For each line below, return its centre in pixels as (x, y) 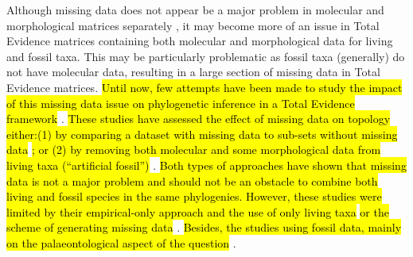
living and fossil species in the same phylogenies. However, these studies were (194, 196)
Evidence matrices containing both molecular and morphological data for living (200, 41)
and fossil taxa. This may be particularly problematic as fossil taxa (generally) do (206, 56)
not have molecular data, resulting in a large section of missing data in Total (193, 72)
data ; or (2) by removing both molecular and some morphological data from (194, 150)
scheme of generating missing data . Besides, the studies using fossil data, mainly (204, 227)
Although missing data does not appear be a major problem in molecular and (195, 10)
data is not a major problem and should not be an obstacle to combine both (192, 180)
